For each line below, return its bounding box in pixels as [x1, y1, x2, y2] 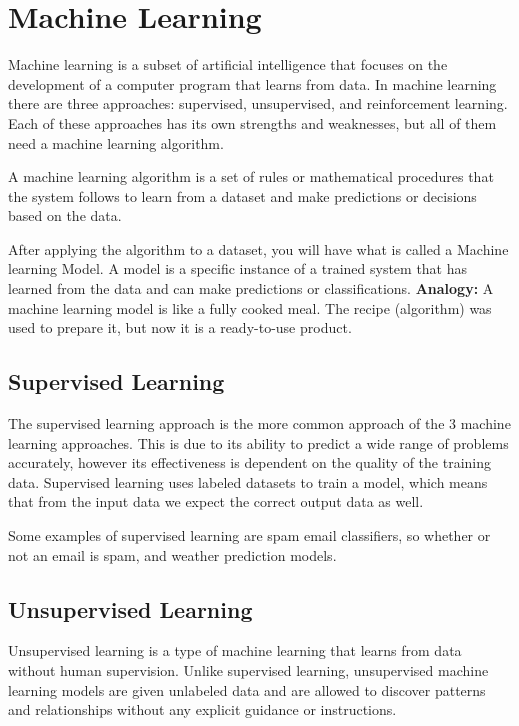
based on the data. [8, 205, 122, 226]
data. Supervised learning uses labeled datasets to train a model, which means [8, 471, 488, 492]
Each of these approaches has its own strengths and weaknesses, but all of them [8, 112, 497, 133]
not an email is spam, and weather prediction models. [8, 544, 337, 565]
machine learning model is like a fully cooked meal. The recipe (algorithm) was [8, 297, 492, 318]
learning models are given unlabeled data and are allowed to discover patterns [8, 679, 486, 700]
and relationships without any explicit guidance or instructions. [8, 699, 397, 720]
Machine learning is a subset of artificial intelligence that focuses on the [8, 54, 448, 75]
